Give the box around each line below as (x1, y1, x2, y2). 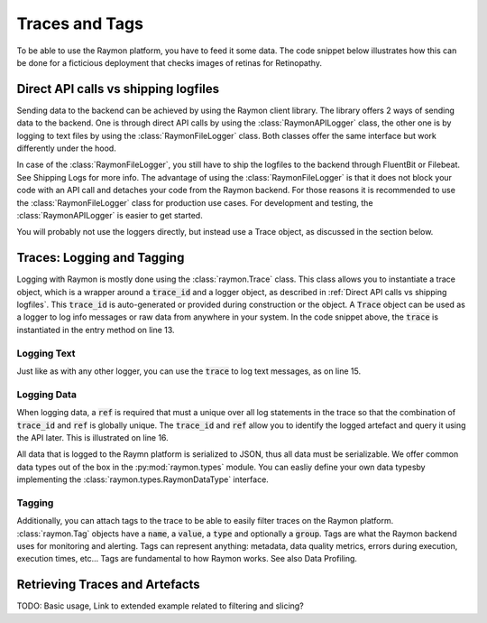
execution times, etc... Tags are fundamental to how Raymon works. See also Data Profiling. (16, 553, 358, 564)
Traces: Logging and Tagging (16, 250, 185, 265)
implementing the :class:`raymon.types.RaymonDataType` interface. (16, 474, 270, 485)
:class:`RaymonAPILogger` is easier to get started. (16, 209, 203, 220)
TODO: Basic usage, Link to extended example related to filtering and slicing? (16, 600, 304, 611)
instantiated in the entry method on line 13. (16, 324, 175, 335)
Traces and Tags (16, 14, 144, 33)
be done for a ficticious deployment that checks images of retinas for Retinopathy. (16, 57, 322, 68)
